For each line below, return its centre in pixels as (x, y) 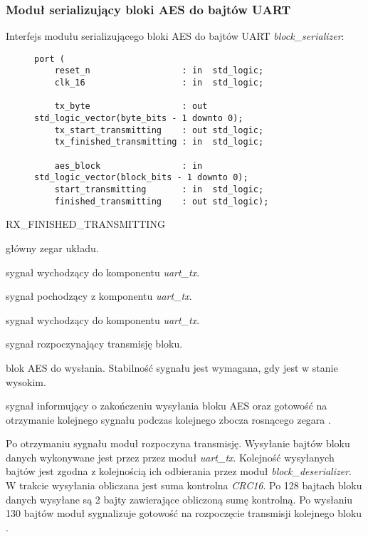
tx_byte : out (131, 106)
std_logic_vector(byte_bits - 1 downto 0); (139, 119)
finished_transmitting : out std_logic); (162, 201)
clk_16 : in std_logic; (159, 83)
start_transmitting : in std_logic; (159, 190)
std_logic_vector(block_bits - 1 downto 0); (141, 178)
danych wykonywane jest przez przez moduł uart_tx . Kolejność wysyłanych (170, 457)
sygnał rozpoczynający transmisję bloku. (94, 344)
